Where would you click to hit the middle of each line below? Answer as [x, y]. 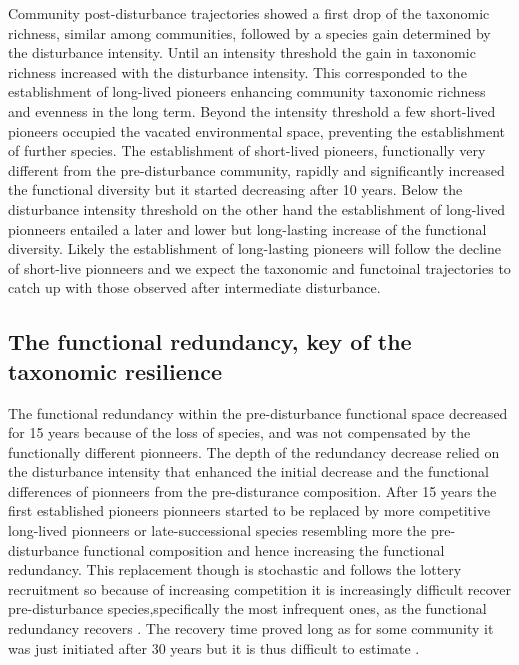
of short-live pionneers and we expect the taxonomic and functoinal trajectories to [259, 267]
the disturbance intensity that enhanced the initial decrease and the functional [249, 471]
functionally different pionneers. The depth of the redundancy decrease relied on [254, 451]
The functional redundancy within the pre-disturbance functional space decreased [258, 412]
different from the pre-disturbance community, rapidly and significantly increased [256, 169]
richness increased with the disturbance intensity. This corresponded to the [237, 71]
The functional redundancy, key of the [210, 341]
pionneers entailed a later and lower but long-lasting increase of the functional [247, 228]
